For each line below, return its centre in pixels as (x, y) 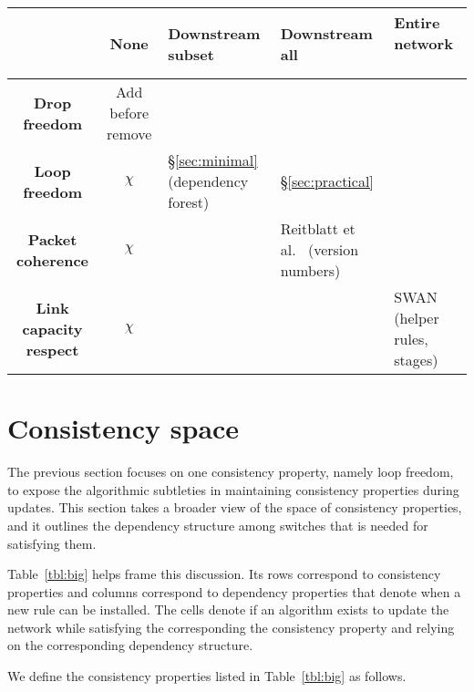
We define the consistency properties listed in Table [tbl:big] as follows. (207, 676)
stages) (416, 360)
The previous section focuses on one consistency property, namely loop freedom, (231, 472)
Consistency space (124, 428)
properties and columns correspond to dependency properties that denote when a (234, 591)
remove (129, 134)
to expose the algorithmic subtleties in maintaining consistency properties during (233, 489)
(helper (417, 318)
